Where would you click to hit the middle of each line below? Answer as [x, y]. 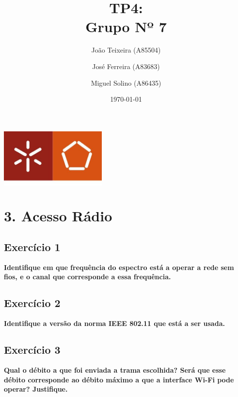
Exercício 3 [32, 350]
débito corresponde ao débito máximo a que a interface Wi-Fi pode [119, 379]
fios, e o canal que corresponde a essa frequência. [87, 277]
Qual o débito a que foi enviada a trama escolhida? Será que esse [115, 370]
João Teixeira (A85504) [126, 50]
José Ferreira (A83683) [126, 66]
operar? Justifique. [36, 389]
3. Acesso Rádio [58, 216]
